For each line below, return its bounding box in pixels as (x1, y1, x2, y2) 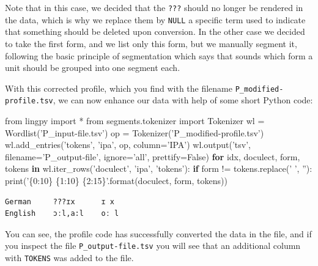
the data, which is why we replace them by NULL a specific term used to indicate (5, 13, 306, 26)
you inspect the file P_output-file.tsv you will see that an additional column (5, 239, 301, 252)
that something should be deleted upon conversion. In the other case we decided (5, 25, 305, 38)
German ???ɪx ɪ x (5, 197, 114, 206)
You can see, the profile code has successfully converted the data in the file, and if (5, 227, 312, 240)
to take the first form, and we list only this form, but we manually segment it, (5, 37, 297, 50)
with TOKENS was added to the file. (5, 251, 134, 264)
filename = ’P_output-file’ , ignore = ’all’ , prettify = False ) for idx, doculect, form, (5, 150, 300, 163)
